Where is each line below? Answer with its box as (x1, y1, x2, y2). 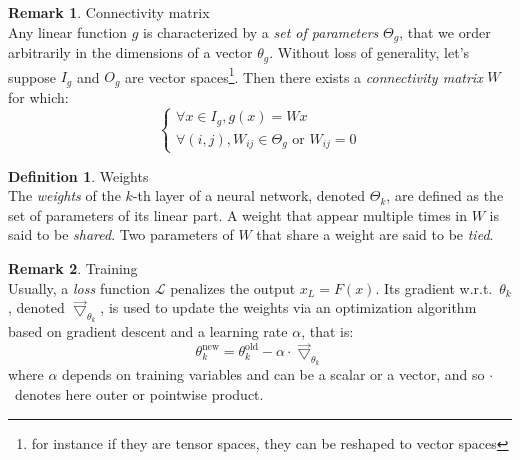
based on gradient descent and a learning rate (8, 321, 288, 342)
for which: (8, 86, 69, 107)
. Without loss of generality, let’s (269, 42, 470, 63)
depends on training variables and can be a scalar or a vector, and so (62, 364, 485, 385)
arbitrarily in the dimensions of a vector (8, 42, 253, 63)
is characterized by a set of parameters (143, 21, 379, 42)
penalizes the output (170, 277, 296, 298)
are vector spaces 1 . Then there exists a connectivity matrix (125, 63, 483, 87)
